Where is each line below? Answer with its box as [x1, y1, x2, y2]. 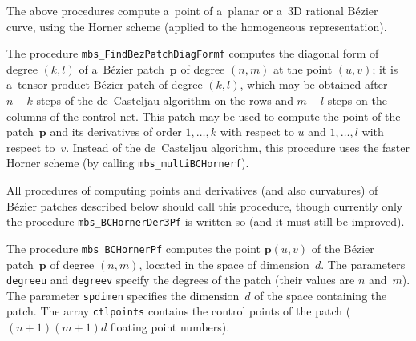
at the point [273, 60, 333, 77]
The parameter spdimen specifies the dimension [6, 287, 240, 303]
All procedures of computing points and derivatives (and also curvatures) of [6, 182, 378, 199]
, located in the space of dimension [139, 255, 309, 272]
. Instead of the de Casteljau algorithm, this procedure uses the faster [66, 138, 410, 155]
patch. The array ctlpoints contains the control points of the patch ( [6, 303, 351, 319]
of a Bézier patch [79, 60, 164, 77]
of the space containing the [254, 287, 387, 303]
